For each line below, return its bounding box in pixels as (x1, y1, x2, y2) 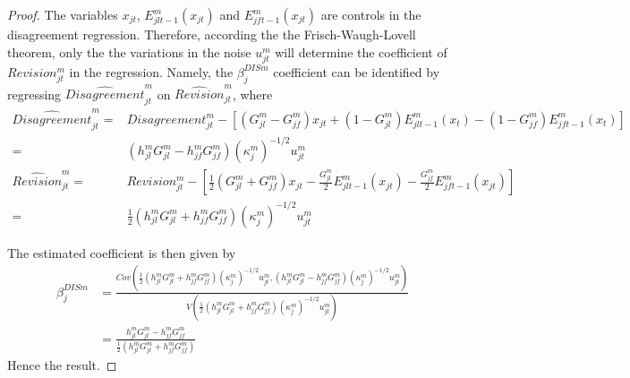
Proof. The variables (7, 5, 118, 23)
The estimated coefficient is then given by (7, 243, 236, 262)
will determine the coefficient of (275, 42, 447, 61)
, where (232, 84, 273, 103)
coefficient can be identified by (273, 62, 440, 81)
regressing (7, 84, 62, 103)
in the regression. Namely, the (69, 62, 234, 81)
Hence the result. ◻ (7, 356, 117, 374)
